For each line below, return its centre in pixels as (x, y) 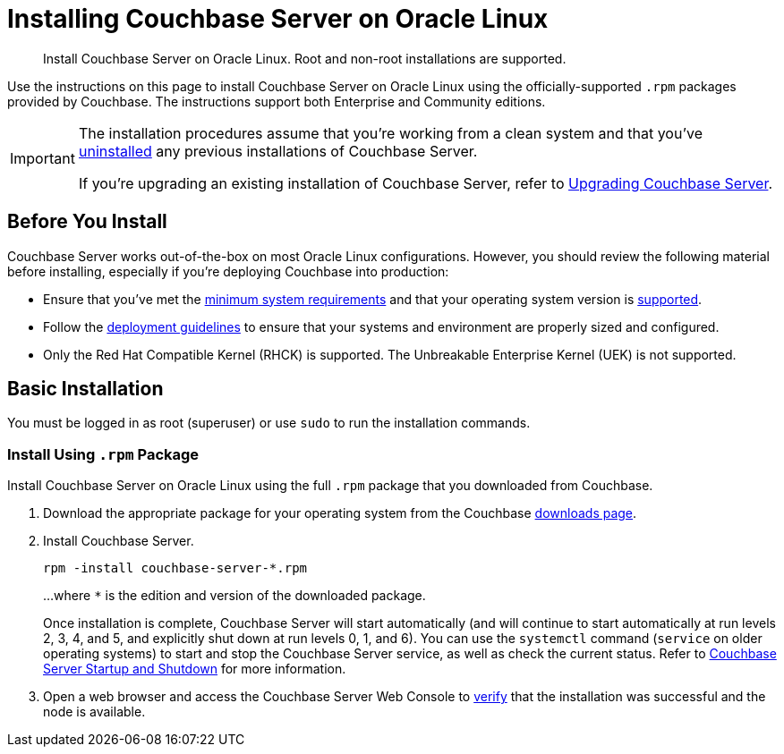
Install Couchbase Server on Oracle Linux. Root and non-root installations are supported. (305, 58)
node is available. (94, 712)
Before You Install (87, 222)
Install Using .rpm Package (103, 454)
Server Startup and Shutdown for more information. (195, 669)
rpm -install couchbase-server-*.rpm (175, 568)
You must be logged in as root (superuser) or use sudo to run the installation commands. (269, 423)
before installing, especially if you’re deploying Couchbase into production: (228, 271)
